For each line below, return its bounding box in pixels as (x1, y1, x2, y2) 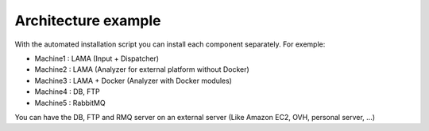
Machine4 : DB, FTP (34, 87, 101, 96)
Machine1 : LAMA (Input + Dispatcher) (34, 54, 159, 63)
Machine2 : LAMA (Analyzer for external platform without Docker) (34, 65, 249, 74)
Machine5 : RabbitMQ (34, 98, 106, 107)
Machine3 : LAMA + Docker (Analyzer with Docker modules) (34, 76, 232, 85)
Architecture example (14, 12, 161, 29)
